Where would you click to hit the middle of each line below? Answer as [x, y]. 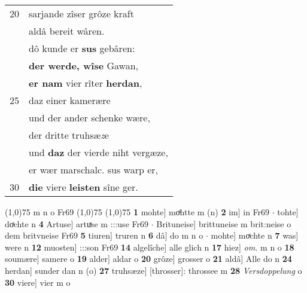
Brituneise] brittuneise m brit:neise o [224, 223]
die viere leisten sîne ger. [83, 187]
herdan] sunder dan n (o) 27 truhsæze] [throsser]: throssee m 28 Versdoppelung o [153, 270]
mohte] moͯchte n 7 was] [255, 235]
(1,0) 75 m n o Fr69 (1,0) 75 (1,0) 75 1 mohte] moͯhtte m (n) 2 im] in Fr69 [137, 212]
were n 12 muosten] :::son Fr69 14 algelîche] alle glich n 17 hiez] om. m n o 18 [150, 247]
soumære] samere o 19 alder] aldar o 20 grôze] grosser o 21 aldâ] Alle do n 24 [148, 259]
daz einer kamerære [70, 100]
